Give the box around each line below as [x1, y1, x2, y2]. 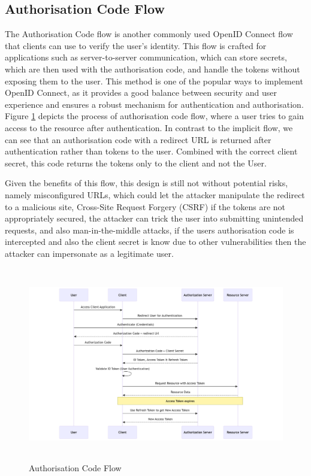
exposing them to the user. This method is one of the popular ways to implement [5, 74, 303, 87]
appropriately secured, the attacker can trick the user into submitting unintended [5, 212, 304, 225]
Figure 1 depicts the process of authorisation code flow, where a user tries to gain [5, 110, 304, 122]
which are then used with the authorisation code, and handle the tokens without [5, 62, 300, 75]
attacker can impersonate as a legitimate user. [5, 247, 174, 259]
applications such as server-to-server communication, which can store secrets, [5, 51, 287, 63]
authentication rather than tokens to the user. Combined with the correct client [5, 145, 298, 157]
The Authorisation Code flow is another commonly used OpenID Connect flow [5, 28, 293, 40]
